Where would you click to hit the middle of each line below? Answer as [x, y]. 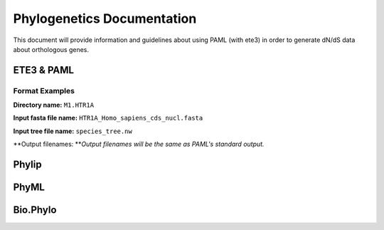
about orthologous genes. [51, 49]
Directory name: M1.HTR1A [54, 105]
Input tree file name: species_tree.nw [73, 131]
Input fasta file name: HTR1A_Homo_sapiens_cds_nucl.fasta [108, 118]
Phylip [27, 165]
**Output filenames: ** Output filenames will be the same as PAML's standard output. [139, 144]
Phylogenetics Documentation [105, 19]
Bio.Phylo [35, 210]
